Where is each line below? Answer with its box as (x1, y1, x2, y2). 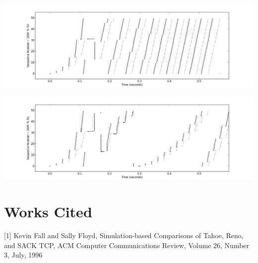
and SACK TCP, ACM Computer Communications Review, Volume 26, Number (4, 240, 250, 250)
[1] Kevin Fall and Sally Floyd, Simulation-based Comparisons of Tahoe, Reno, (4, 230, 244, 240)
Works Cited (4, 201, 92, 222)
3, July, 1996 (4, 250, 43, 260)
